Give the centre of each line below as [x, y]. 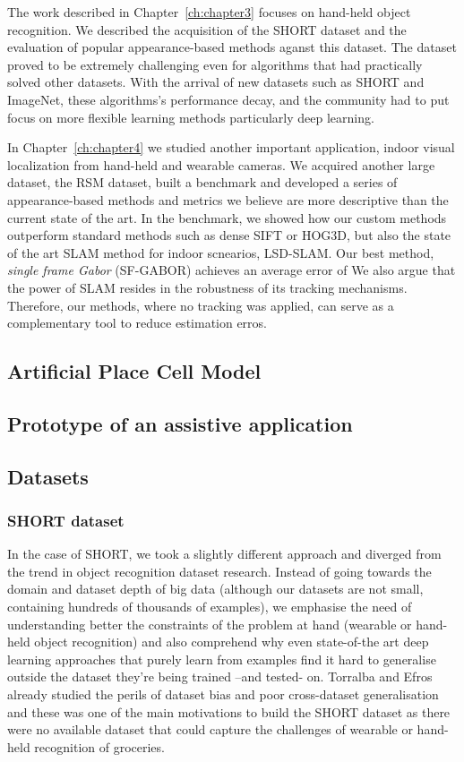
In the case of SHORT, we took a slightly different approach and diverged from [224, 554]
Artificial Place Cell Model [134, 371]
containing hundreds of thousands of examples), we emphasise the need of [210, 607]
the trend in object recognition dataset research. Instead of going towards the [219, 571]
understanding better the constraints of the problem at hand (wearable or [210, 624]
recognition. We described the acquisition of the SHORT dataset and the [207, 29]
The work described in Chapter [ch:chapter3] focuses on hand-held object [209, 12]
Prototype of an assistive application [180, 423]
